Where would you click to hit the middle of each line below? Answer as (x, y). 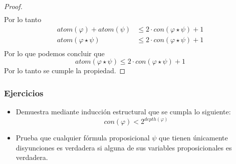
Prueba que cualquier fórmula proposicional (83, 138)
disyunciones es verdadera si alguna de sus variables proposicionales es (124, 147)
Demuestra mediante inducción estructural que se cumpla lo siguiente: (123, 112)
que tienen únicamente (193, 138)
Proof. (13, 6)
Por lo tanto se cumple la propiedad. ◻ (65, 70)
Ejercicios (24, 93)
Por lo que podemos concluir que (54, 53)
